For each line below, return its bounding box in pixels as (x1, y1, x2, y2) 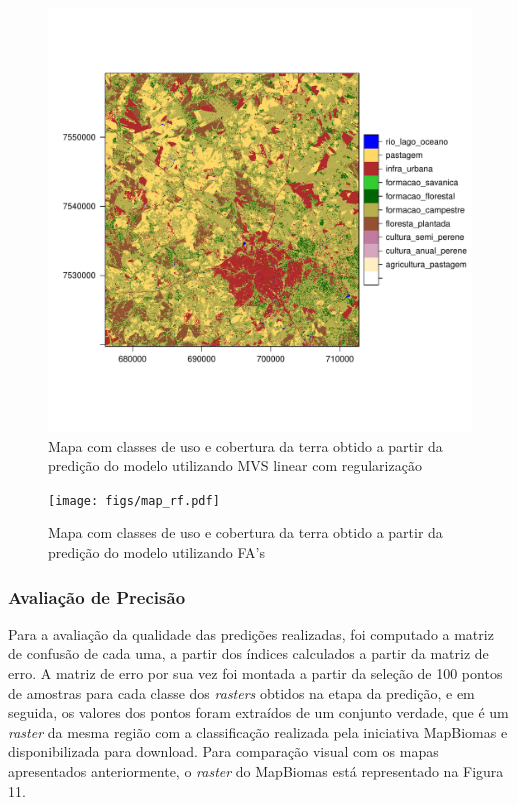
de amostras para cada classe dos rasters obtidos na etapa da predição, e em (8, 682, 475, 703)
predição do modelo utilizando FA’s (48, 542, 265, 563)
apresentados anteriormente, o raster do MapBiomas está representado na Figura (8, 761, 504, 781)
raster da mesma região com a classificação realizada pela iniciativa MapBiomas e (8, 721, 508, 742)
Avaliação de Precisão (8, 584, 186, 609)
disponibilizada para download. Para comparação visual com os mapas (8, 741, 439, 762)
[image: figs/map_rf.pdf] (48, 493, 220, 508)
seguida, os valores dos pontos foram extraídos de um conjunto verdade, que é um (8, 702, 509, 723)
